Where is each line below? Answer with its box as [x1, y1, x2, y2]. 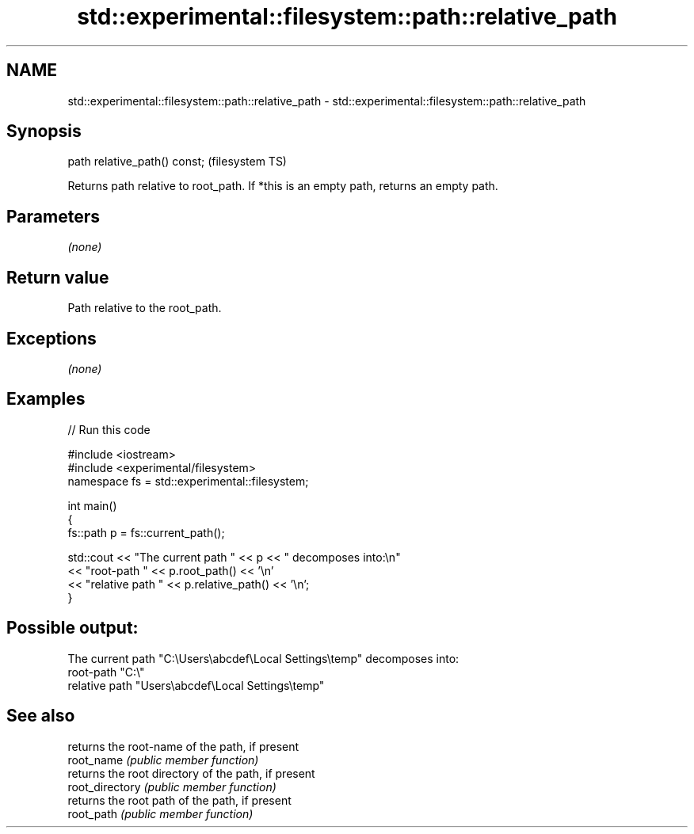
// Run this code [67, 422, 151, 436]
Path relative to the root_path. [67, 301, 222, 315]
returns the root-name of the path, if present [67, 739, 299, 753]
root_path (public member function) [67, 806, 254, 821]
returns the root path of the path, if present [67, 793, 292, 807]
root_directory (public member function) [67, 779, 276, 794]
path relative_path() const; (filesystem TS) [67, 154, 287, 169]
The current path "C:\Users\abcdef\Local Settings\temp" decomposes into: [67, 651, 459, 665]
